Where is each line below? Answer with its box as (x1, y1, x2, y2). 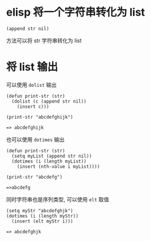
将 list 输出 (6, 61, 58, 74)
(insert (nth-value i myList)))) (17, 163, 100, 170)
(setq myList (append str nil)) (11, 153, 93, 159)
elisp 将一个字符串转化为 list (6, 5, 145, 19)
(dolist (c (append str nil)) (11, 98, 87, 104)
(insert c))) (17, 103, 50, 110)
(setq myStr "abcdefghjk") (6, 207, 73, 213)
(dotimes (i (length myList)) (11, 158, 87, 164)
